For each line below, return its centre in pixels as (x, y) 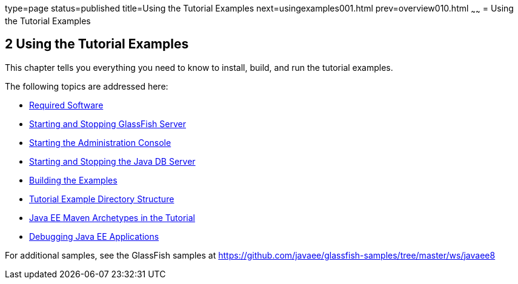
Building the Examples (73, 180)
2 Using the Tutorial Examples (97, 44)
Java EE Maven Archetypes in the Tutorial (112, 217)
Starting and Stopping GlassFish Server (108, 124)
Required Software (66, 105)
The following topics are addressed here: (87, 86)
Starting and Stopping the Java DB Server (112, 161)
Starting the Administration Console (100, 142)
